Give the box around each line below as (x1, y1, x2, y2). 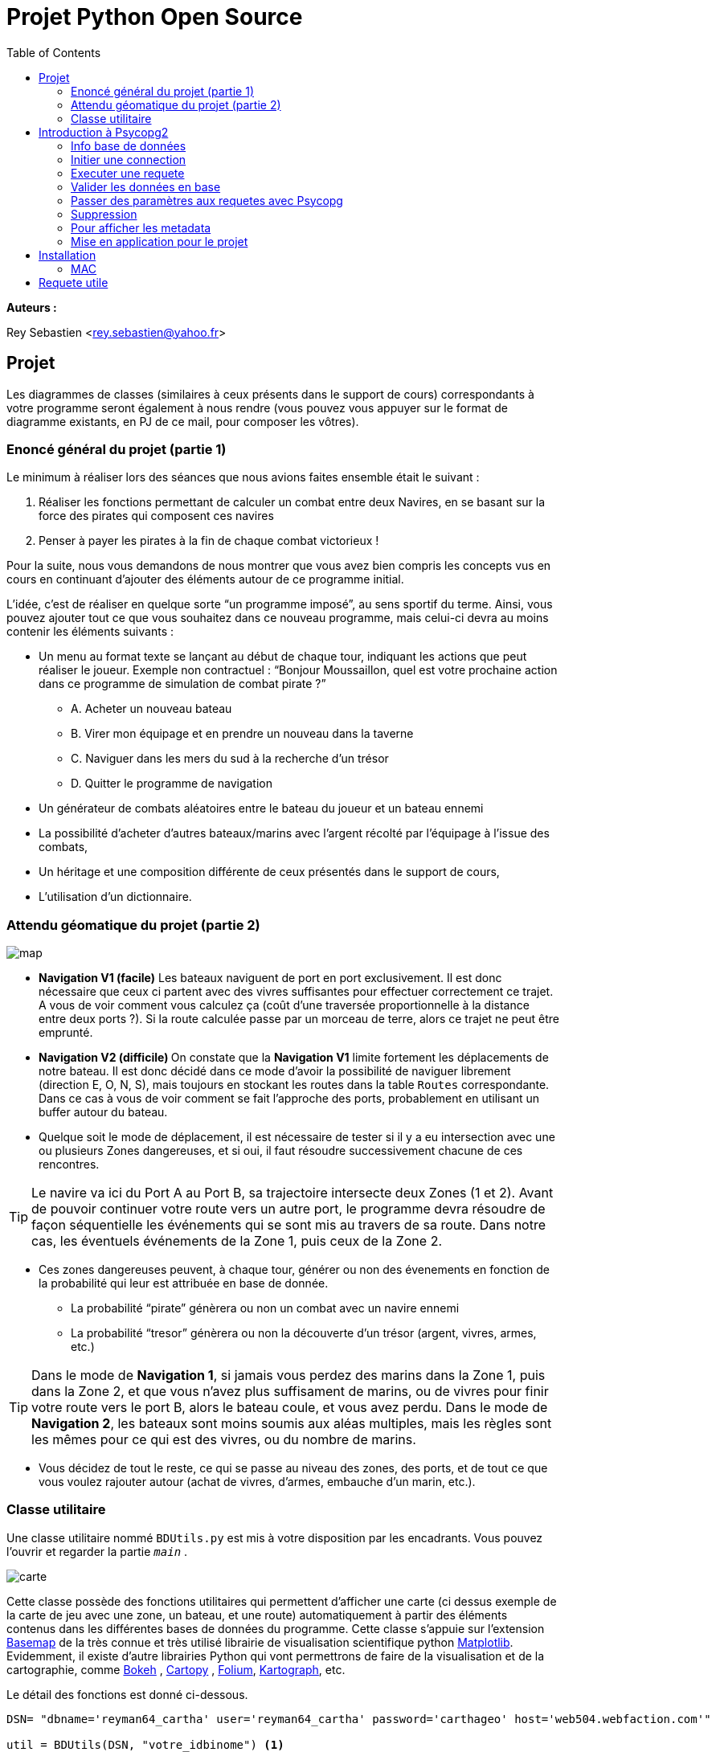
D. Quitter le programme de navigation (71, 776, 273, 791)
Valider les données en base (71, 179, 221, 194)
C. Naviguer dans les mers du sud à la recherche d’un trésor (71, 751, 389, 766)
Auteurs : (6, 300, 57, 314)
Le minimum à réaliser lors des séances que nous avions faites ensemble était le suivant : (6, 470, 480, 485)
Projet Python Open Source (6, 3, 303, 31)
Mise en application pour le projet (71, 234, 248, 248)
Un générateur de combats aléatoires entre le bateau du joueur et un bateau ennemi (39, 801, 484, 816)
